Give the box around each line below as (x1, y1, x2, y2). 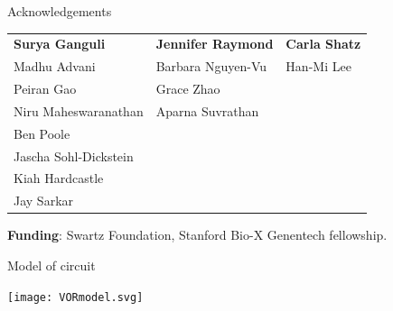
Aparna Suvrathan (155, 101, 259, 120)
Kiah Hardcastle (14, 169, 104, 188)
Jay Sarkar (14, 191, 74, 210)
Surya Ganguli (14, 34, 106, 53)
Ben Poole (14, 123, 70, 142)
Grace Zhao (155, 79, 220, 98)
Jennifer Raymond (155, 34, 274, 53)
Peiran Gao (14, 79, 77, 98)
